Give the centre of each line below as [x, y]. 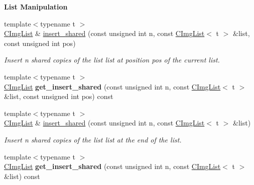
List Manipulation [36, 6]
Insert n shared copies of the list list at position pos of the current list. [112, 60]
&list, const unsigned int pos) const [59, 96]
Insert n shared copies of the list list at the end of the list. [93, 139]
